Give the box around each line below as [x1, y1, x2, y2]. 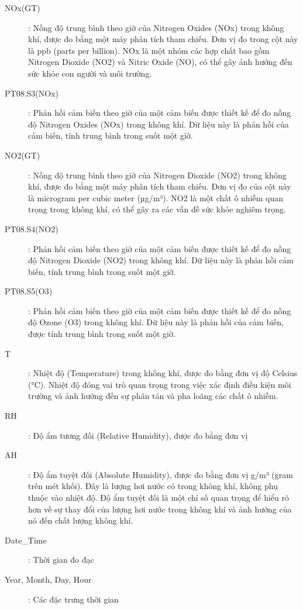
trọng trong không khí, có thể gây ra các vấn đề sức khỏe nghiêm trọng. [28, 203, 286, 215]
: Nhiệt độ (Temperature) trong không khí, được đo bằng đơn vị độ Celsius [28, 367, 298, 379]
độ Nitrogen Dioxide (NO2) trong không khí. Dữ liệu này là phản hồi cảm [28, 254, 294, 266]
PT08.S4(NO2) [5, 222, 58, 235]
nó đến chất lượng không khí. [28, 514, 133, 527]
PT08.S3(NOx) [5, 87, 58, 99]
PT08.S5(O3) [5, 285, 53, 297]
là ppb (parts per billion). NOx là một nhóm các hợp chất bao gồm [28, 44, 270, 56]
